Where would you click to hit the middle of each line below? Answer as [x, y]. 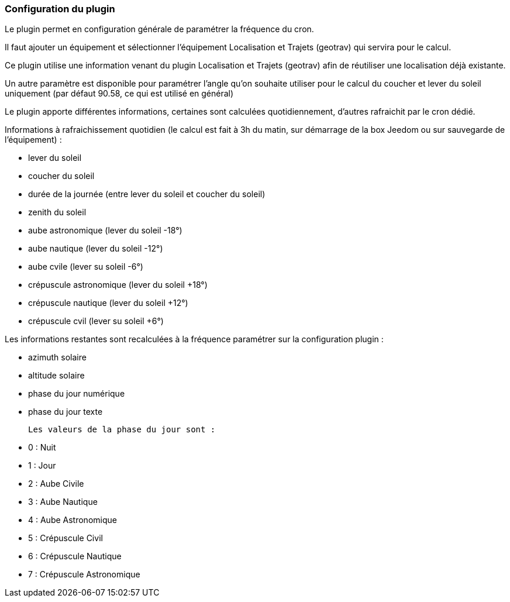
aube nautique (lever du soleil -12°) [96, 249]
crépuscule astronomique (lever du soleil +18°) [118, 285]
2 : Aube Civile [56, 484]
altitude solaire [56, 376]
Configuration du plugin [60, 9]
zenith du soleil [57, 212]
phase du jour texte [66, 412]
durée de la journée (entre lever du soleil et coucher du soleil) [147, 194]
